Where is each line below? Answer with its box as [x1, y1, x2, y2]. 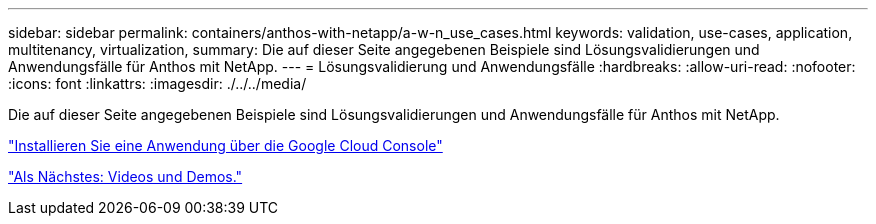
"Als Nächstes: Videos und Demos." [8, 168, 243, 185]
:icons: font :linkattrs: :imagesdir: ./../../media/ [8, 75, 307, 92]
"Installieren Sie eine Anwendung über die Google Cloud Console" [8, 137, 443, 154]
